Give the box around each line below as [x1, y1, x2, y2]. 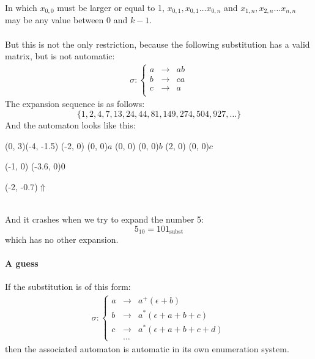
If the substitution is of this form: [5, 280, 131, 293]
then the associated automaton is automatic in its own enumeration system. [5, 342, 289, 355]
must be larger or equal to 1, [57, 1, 165, 13]
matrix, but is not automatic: [5, 50, 115, 62]
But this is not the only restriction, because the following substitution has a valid [5, 37, 310, 50]
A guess [5, 257, 39, 270]
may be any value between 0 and [5, 13, 128, 26]
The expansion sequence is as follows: [5, 97, 145, 110]
